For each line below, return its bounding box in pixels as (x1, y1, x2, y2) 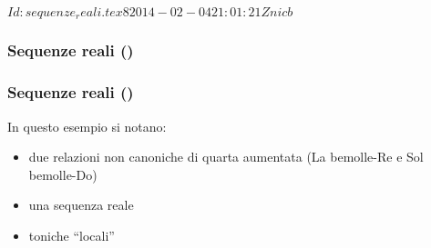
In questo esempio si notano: (7, 116, 167, 135)
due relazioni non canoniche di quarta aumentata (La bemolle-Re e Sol (28, 147, 424, 166)
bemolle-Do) (28, 164, 97, 184)
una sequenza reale (28, 195, 134, 214)
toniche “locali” (28, 225, 115, 244)
